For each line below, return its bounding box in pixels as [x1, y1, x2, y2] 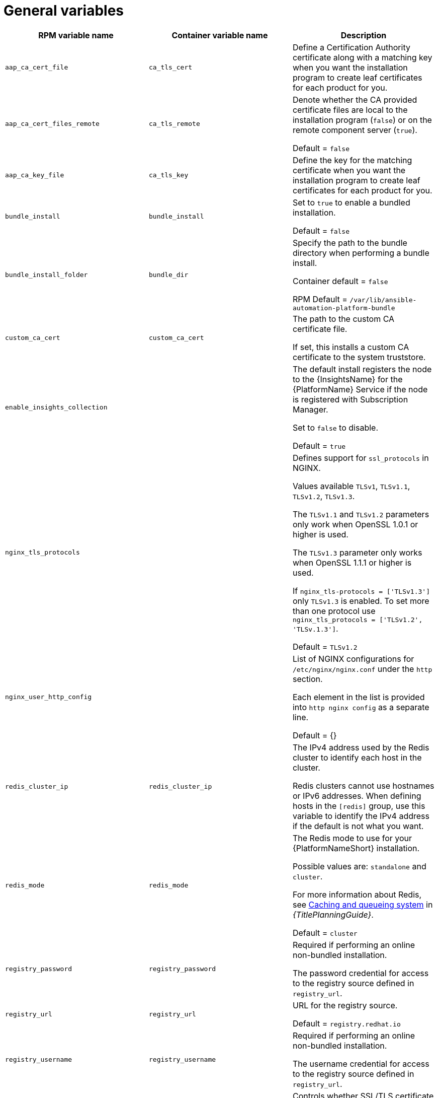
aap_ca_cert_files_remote [5, 120, 100, 128]
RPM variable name [38, 30, 114, 40]
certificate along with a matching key [292, 52, 432, 62]
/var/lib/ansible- [349, 296, 417, 304]
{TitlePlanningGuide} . [292, 909, 374, 920]
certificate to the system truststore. [292, 352, 426, 362]
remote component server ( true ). [292, 124, 417, 135]
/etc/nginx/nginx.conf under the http [292, 663, 432, 674]
